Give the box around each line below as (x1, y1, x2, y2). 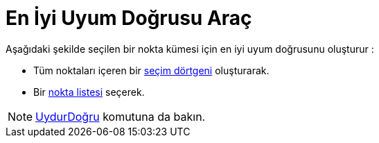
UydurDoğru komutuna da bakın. (35, 109, 206, 124)
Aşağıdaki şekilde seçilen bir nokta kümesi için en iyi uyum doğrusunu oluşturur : (6, 42, 374, 55)
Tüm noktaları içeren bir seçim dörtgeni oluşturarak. (33, 64, 270, 76)
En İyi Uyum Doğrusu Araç (6, 6, 252, 30)
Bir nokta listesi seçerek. (33, 85, 145, 98)
